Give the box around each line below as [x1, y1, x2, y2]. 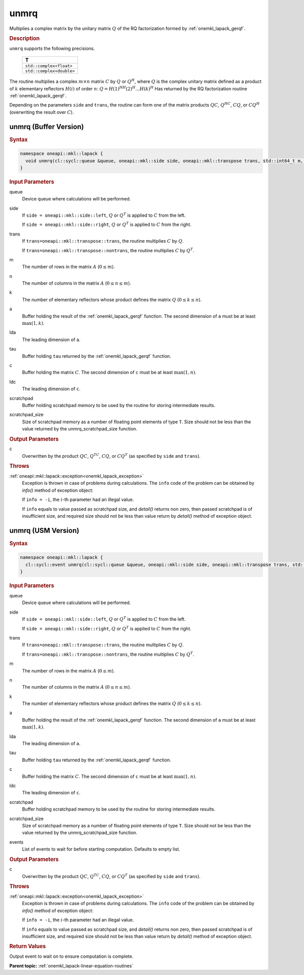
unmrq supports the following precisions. [9, 45, 95, 51]
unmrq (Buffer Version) [9, 122, 84, 131]
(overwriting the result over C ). [9, 109, 74, 115]
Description [9, 35, 40, 42]
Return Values [9, 943, 46, 950]
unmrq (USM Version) [9, 526, 80, 535]
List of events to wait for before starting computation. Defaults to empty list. [22, 846, 180, 852]
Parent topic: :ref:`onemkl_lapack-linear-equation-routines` [9, 962, 134, 969]
